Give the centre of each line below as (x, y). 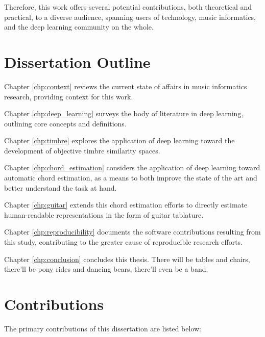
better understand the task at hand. (61, 187)
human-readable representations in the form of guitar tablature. (104, 214)
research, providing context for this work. (69, 96)
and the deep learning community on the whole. (79, 27)
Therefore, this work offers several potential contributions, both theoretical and (128, 7)
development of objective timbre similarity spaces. (82, 150)
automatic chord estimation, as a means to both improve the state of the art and (131, 178)
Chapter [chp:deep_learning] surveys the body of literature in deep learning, (124, 113)
